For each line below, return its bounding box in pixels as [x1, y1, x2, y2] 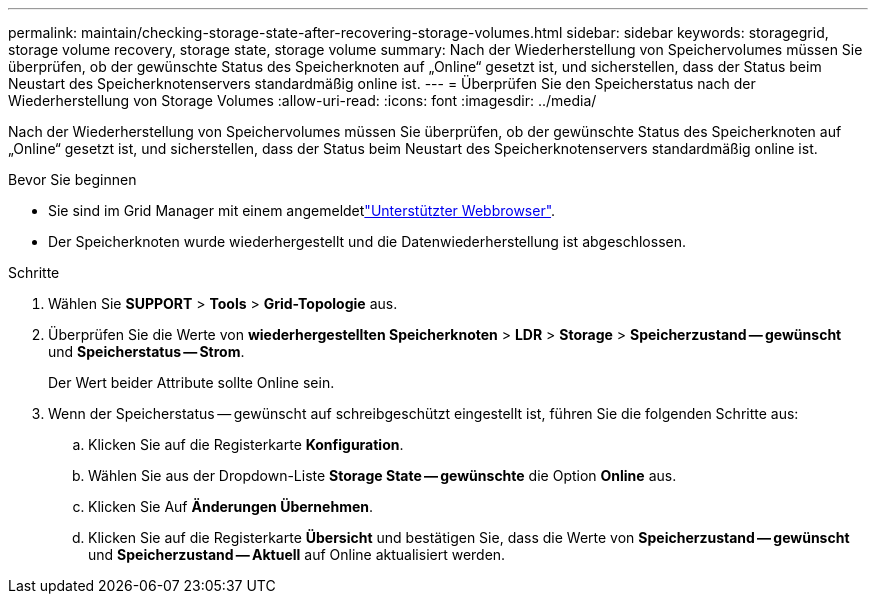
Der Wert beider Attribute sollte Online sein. [48, 374, 335, 391]
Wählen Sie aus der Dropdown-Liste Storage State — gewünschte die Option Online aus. [88, 467, 677, 484]
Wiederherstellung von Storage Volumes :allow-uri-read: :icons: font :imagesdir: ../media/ [8, 92, 597, 109]
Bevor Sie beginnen [8, 171, 137, 188]
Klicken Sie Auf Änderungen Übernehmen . [88, 498, 374, 515]
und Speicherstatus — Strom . [48, 343, 245, 360]
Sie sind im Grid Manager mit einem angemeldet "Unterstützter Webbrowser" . [48, 202, 556, 219]
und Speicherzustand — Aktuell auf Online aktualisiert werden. [88, 546, 506, 563]
